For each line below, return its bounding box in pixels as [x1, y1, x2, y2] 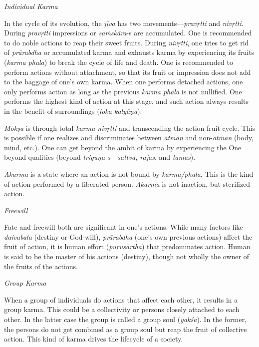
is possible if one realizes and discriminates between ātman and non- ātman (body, [4, 132, 254, 143]
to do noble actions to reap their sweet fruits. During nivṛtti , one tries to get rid [4, 37, 249, 47]
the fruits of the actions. [4, 261, 78, 271]
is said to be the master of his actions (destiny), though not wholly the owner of [4, 251, 249, 262]
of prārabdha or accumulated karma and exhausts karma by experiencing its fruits [4, 47, 255, 57]
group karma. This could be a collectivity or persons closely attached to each [4, 304, 240, 315]
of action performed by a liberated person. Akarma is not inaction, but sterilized [4, 178, 251, 189]
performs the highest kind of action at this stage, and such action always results [4, 96, 249, 106]
